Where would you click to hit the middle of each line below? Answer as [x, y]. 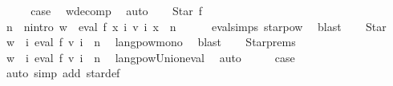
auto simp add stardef [63, 73]
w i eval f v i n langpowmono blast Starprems [151, 42]
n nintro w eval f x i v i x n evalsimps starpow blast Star [196, 26]
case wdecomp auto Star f [116, 10]
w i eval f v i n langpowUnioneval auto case [150, 57]
